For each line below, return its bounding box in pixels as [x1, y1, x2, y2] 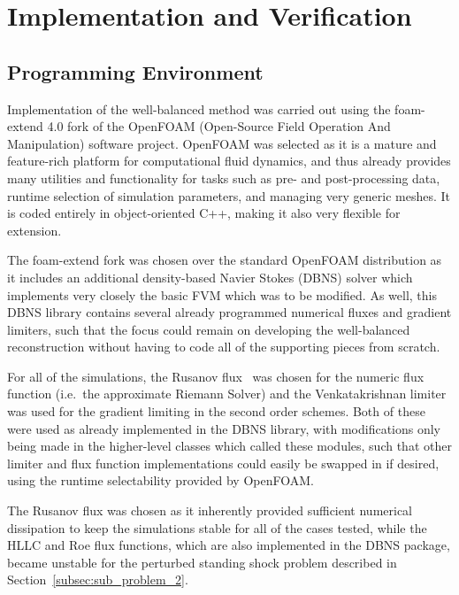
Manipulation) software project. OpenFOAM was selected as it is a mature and [7, 134, 437, 152]
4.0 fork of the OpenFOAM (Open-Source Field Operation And [47, 117, 391, 135]
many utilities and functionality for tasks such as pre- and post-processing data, [7, 168, 440, 187]
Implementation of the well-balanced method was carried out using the [7, 99, 391, 118]
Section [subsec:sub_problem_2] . [7, 570, 188, 589]
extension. [7, 220, 62, 239]
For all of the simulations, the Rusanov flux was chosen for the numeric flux [7, 367, 425, 385]
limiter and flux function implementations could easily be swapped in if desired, [7, 453, 440, 472]
